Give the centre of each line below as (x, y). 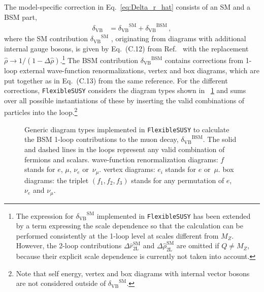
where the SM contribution (46, 38)
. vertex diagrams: (127, 169)
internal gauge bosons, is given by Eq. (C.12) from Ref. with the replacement (126, 48)
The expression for (45, 215)
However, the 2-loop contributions (69, 245)
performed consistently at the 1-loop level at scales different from (117, 235)
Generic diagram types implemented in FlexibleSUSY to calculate (127, 129)
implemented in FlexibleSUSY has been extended (174, 215)
